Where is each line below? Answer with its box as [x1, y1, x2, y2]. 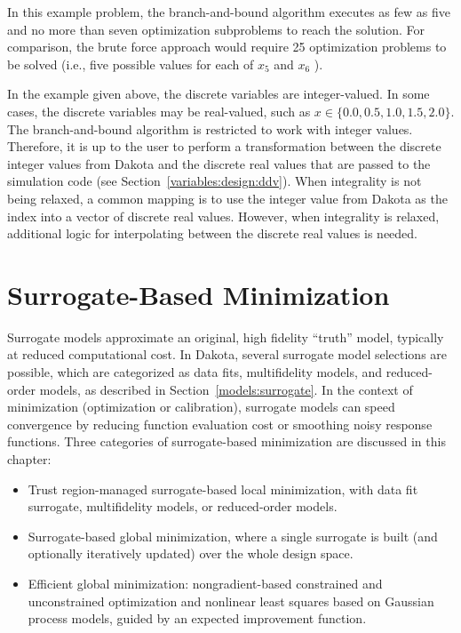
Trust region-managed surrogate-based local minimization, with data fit [28, 479, 418, 498]
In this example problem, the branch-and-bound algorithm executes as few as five [7, 3, 450, 20]
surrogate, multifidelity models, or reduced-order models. [28, 497, 338, 516]
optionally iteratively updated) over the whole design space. [28, 544, 354, 563]
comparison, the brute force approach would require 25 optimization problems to [7, 37, 447, 56]
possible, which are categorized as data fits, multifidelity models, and [7, 363, 383, 381]
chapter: [7, 450, 52, 468]
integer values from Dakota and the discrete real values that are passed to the [7, 154, 431, 172]
